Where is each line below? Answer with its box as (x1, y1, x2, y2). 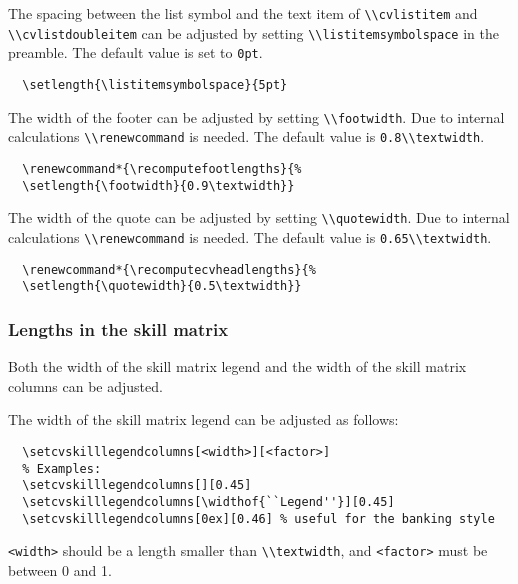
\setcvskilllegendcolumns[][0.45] (22, 478, 252, 493)
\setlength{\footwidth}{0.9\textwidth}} (22, 178, 295, 193)
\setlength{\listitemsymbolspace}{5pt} (22, 77, 288, 92)
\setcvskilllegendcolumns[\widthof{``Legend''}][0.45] (22, 494, 395, 509)
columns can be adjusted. (8, 375, 163, 396)
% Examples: (22, 461, 102, 476)
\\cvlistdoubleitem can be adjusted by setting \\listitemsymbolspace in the (8, 22, 499, 43)
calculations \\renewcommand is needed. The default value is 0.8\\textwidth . (8, 126, 485, 147)
